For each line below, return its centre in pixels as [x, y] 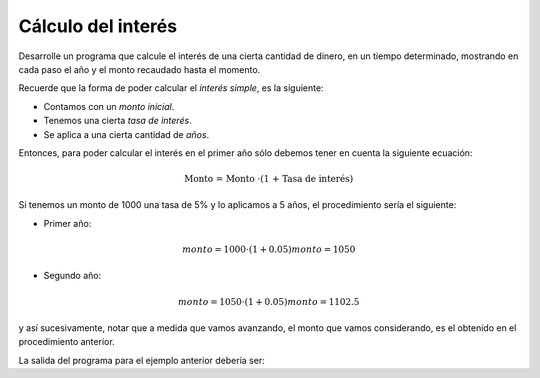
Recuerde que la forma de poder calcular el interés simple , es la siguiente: [171, 88]
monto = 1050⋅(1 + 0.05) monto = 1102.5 [269, 301]
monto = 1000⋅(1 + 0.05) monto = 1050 [268, 249]
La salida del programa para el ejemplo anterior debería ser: [141, 360]
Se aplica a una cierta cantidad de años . [126, 134]
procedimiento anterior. [66, 342]
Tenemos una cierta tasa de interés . [117, 121]
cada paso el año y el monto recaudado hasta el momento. [139, 69]
